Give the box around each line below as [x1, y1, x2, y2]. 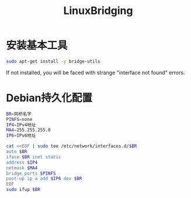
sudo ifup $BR [6, 187, 41, 193]
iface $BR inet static [6, 154, 61, 160]
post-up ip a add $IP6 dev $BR [6, 176, 82, 182]
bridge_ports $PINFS [6, 171, 57, 176]
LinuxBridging [63, 4, 133, 18]
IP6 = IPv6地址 [6, 133, 36, 138]
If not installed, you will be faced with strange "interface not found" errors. [6, 69, 185, 76]
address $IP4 [6, 159, 38, 165]
